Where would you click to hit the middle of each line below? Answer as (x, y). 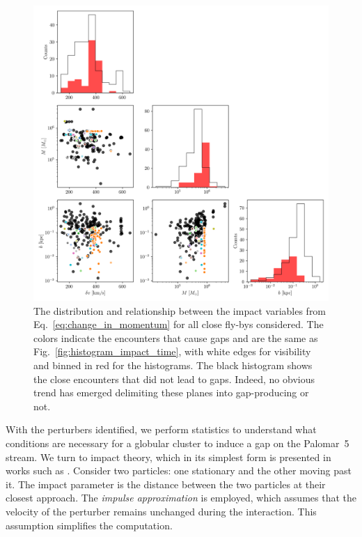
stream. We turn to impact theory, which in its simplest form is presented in (168, 457)
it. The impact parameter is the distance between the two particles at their (166, 484)
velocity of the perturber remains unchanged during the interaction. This (161, 511)
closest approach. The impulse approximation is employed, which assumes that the (181, 498)
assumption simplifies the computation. (89, 525)
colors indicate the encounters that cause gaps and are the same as (176, 337)
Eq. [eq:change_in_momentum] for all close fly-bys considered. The (179, 324)
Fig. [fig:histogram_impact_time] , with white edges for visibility (172, 351)
